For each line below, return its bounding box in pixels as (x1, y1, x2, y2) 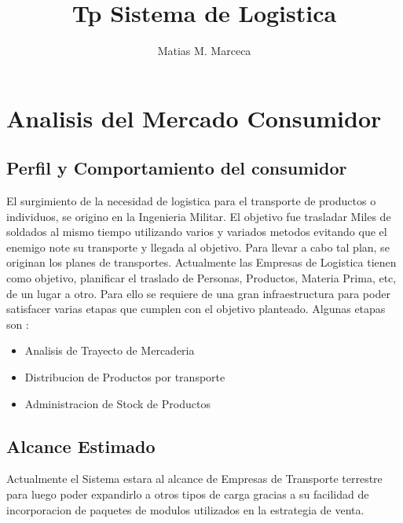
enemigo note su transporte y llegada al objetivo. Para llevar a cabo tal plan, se (6, 238, 390, 255)
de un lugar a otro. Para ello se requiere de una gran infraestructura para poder (6, 285, 390, 301)
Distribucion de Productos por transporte (24, 369, 225, 385)
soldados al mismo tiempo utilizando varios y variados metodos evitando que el (6, 223, 387, 240)
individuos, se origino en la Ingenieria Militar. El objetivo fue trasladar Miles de (6, 208, 391, 224)
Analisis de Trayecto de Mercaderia (24, 342, 195, 359)
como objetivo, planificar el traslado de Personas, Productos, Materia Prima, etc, (6, 270, 397, 286)
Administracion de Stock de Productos (24, 395, 211, 411)
